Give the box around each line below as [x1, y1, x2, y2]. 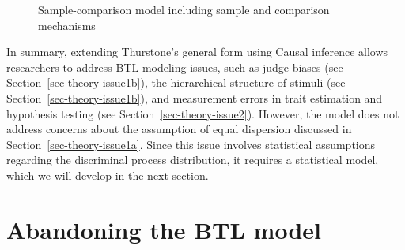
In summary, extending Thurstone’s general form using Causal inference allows [6, 43, 388, 60]
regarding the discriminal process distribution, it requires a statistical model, [6, 151, 379, 168]
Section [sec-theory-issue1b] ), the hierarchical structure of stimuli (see [6, 74, 346, 91]
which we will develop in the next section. [6, 166, 209, 183]
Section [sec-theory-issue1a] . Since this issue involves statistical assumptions [6, 136, 376, 152]
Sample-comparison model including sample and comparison [38, 2, 330, 17]
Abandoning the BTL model [6, 213, 321, 245]
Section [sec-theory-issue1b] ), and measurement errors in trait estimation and [6, 89, 383, 106]
